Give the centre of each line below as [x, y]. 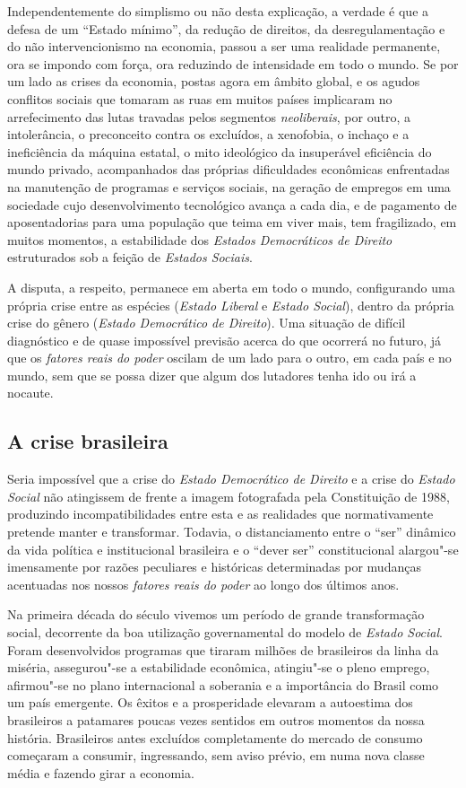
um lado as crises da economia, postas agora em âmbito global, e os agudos [214, 81]
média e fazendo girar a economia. [101, 772]
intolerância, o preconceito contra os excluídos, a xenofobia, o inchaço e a [208, 134]
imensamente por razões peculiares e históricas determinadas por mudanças [214, 567]
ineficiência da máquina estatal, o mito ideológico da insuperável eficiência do [220, 151]
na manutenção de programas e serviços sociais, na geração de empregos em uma [229, 186]
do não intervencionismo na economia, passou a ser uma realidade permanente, [224, 46]
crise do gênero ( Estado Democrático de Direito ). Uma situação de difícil [207, 323]
